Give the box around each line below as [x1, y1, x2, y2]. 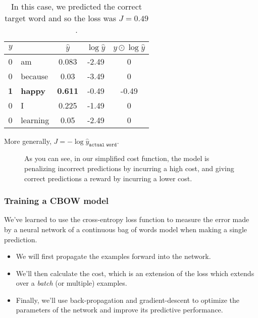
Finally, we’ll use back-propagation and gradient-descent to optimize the [16, 294, 240, 305]
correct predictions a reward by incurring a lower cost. [24, 173, 192, 183]
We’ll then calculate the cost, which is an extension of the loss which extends [16, 268, 254, 278]
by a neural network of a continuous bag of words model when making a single [4, 224, 247, 234]
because [21, 70, 48, 82]
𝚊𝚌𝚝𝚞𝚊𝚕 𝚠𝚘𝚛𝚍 [89, 142, 117, 148]
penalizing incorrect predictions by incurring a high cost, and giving [24, 163, 234, 173]
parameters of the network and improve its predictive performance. [16, 304, 223, 315]
